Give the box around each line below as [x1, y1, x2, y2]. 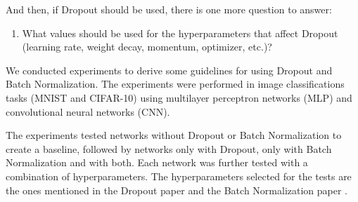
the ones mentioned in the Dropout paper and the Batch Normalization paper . [6, 182, 348, 197]
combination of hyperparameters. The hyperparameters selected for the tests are [6, 168, 352, 183]
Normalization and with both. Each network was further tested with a [6, 155, 308, 170]
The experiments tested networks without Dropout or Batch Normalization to [6, 128, 342, 142]
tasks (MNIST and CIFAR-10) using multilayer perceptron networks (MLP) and [6, 90, 352, 105]
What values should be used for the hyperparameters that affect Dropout [22, 25, 338, 40]
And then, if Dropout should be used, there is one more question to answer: [6, 2, 332, 16]
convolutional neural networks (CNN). [6, 104, 170, 119]
